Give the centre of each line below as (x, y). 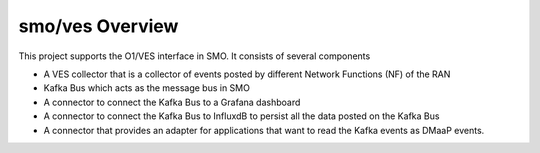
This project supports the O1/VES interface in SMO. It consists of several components (194, 56)
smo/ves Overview (98, 26)
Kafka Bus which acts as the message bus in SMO (146, 88)
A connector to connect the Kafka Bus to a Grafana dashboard (172, 102)
